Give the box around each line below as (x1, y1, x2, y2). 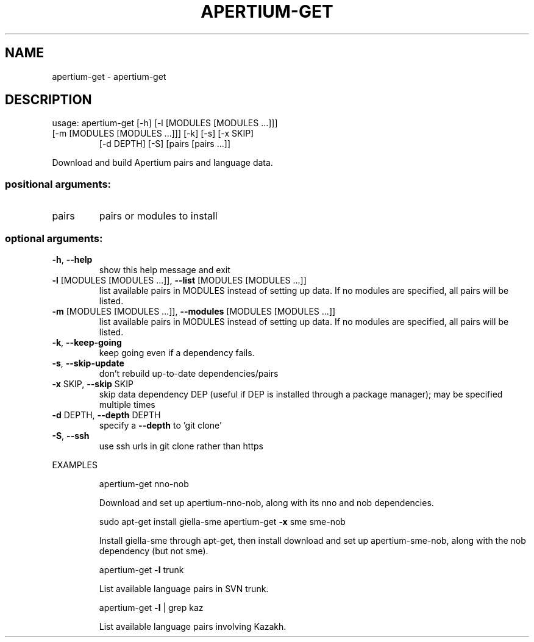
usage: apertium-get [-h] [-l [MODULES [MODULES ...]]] (52, 118, 278, 129)
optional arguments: (5, 232, 103, 244)
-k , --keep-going (52, 337, 122, 348)
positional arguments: (5, 177, 112, 190)
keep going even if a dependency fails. (99, 347, 255, 358)
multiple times (99, 399, 155, 410)
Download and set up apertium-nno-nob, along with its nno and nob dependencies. (99, 497, 434, 508)
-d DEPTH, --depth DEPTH (52, 409, 161, 420)
